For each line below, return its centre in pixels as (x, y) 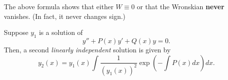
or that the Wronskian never (181, 6)
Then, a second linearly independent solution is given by (87, 49)
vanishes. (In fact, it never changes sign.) (65, 16)
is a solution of (61, 32)
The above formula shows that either (59, 6)
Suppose (16, 32)
